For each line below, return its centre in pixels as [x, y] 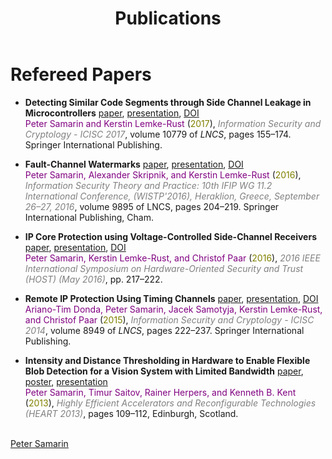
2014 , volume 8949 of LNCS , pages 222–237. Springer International [164, 330]
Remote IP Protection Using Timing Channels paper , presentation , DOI [171, 298]
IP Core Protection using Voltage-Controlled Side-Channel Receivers [170, 236]
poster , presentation [66, 381]
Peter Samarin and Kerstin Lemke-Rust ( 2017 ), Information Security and [173, 123]
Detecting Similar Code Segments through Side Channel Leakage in [168, 102]
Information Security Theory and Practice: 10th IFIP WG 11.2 [148, 185]
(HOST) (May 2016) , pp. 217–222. [93, 279]
